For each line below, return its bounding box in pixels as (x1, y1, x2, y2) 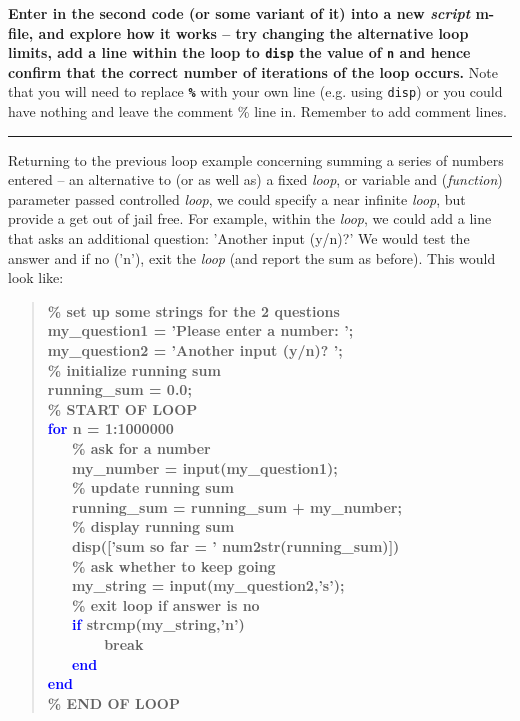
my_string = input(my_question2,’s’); (71, 575, 345, 596)
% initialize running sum (47, 359, 221, 380)
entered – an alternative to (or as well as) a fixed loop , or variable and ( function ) (8, 169, 503, 190)
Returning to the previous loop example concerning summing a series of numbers (8, 149, 504, 170)
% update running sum (71, 477, 234, 498)
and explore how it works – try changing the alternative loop (38, 22, 469, 43)
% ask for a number (71, 438, 211, 458)
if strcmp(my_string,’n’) (71, 614, 245, 635)
